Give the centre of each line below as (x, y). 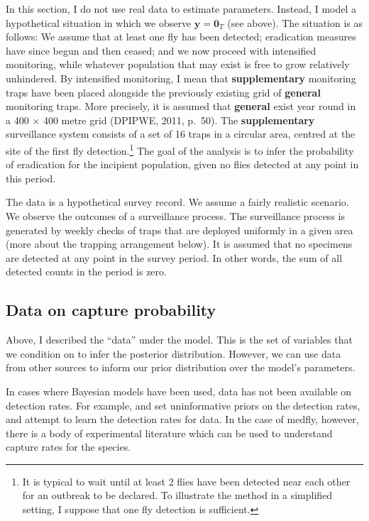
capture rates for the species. (68, 447)
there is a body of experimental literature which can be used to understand (169, 433)
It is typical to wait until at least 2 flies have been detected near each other (186, 481)
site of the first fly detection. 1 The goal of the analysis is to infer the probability (180, 149)
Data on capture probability (111, 310)
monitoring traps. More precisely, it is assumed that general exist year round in (181, 106)
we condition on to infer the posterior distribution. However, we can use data (174, 353)
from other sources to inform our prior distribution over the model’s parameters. (181, 367)
